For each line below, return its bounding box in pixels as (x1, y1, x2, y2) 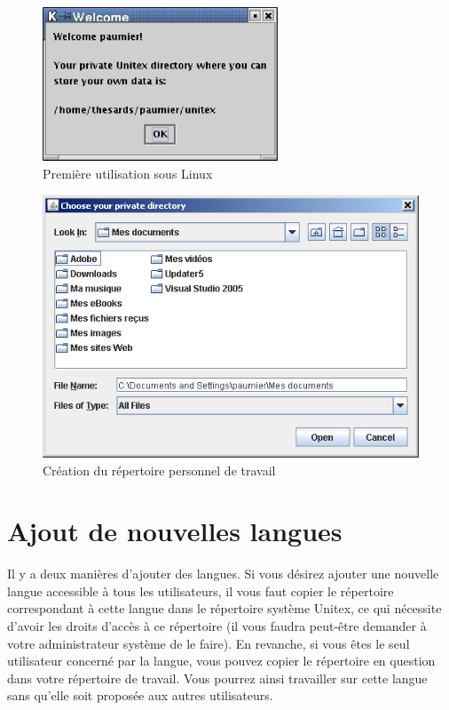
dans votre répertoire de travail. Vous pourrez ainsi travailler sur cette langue (7, 668, 428, 687)
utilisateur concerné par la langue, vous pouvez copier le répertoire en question (7, 651, 436, 670)
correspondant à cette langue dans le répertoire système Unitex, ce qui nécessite (7, 599, 442, 618)
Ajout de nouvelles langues (7, 513, 343, 549)
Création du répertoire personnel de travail (43, 460, 276, 479)
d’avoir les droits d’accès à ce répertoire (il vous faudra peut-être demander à (7, 617, 427, 635)
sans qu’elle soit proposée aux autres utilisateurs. (7, 686, 273, 705)
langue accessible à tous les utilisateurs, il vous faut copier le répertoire (7, 581, 394, 600)
